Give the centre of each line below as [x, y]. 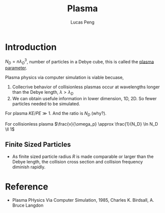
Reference [27, 186]
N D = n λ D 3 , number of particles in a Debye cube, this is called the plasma [80, 62]
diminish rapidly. [29, 167]
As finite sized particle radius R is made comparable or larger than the [83, 156]
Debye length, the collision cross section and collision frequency [78, 161]
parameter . [16, 68]
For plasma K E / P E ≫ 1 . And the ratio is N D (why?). [56, 114]
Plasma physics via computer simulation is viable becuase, [65, 78]
